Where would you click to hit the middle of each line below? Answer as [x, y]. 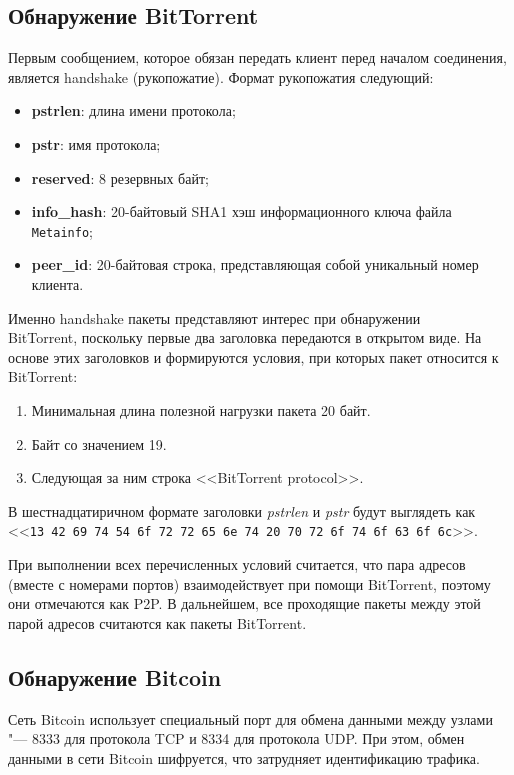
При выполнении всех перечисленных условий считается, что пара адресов [237, 564]
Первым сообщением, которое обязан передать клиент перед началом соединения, [257, 57]
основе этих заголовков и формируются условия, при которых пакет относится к [253, 356]
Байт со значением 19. [99, 443]
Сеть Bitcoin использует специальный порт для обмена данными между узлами [250, 718]
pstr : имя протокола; [96, 143]
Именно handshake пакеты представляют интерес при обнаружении [214, 317]
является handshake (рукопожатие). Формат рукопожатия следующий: [221, 76]
